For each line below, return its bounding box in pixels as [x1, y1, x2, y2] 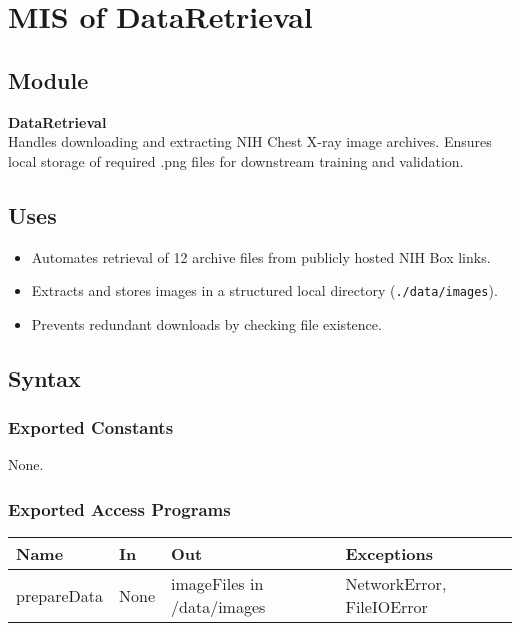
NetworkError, [345, 572, 447, 596]
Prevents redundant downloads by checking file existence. [31, 313, 382, 334]
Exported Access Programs [8, 496, 231, 521]
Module [8, 64, 89, 95]
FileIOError [345, 595, 428, 619]
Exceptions [345, 542, 434, 566]
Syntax [8, 362, 81, 393]
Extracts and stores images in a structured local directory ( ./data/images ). [31, 280, 498, 301]
